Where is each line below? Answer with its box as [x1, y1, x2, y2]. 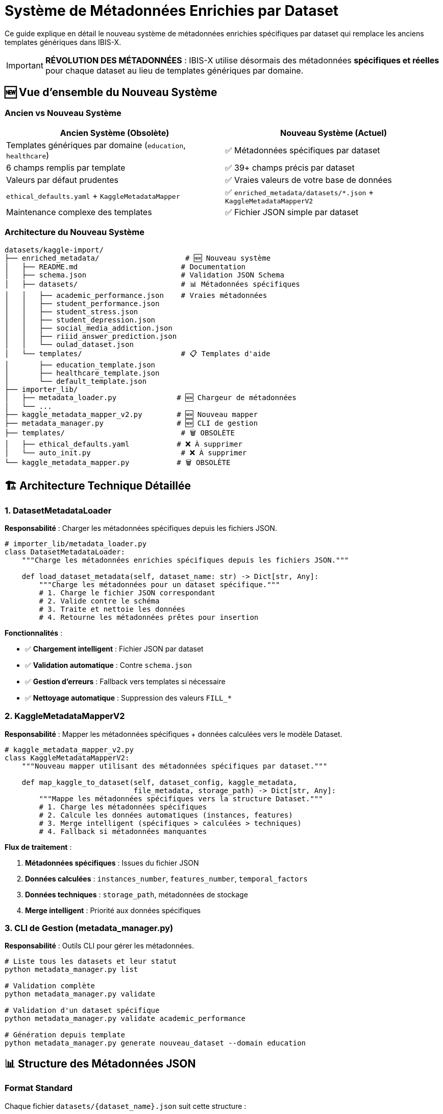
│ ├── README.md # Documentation [5, 262, 246, 271]
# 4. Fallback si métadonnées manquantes [39, 827, 207, 835]
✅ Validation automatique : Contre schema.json [25, 660, 192, 669]
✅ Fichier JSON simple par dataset [225, 206, 359, 217]
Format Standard [5, 1083, 73, 1094]
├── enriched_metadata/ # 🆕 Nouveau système [5, 253, 271, 262]
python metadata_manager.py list [5, 965, 138, 974]
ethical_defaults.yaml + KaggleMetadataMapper [6, 191, 180, 201]
